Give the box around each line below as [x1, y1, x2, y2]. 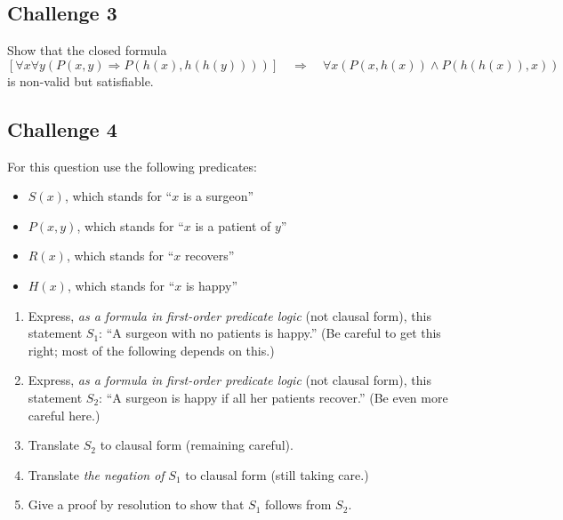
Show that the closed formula [7, 41, 167, 60]
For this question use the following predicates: [7, 156, 257, 175]
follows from [265, 495, 332, 514]
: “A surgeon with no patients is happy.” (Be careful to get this [99, 324, 441, 342]
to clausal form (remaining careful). [100, 436, 294, 454]
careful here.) [28, 405, 101, 424]
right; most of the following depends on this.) [28, 340, 275, 359]
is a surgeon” [182, 187, 254, 205]
